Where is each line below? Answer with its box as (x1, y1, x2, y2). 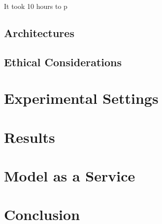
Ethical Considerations (4, 54, 122, 69)
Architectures (4, 25, 74, 40)
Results (4, 127, 55, 147)
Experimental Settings (4, 88, 159, 108)
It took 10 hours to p (4, 1, 67, 11)
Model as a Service (4, 166, 135, 186)
